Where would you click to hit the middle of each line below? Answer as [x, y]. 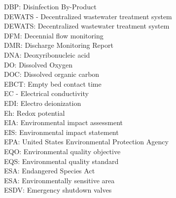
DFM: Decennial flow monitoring [54, 35]
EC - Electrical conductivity [46, 93]
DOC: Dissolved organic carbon [52, 74]
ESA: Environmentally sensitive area [59, 180]
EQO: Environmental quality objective [62, 151]
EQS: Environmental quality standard [61, 161]
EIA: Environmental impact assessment [64, 122]
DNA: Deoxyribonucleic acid [47, 54]
